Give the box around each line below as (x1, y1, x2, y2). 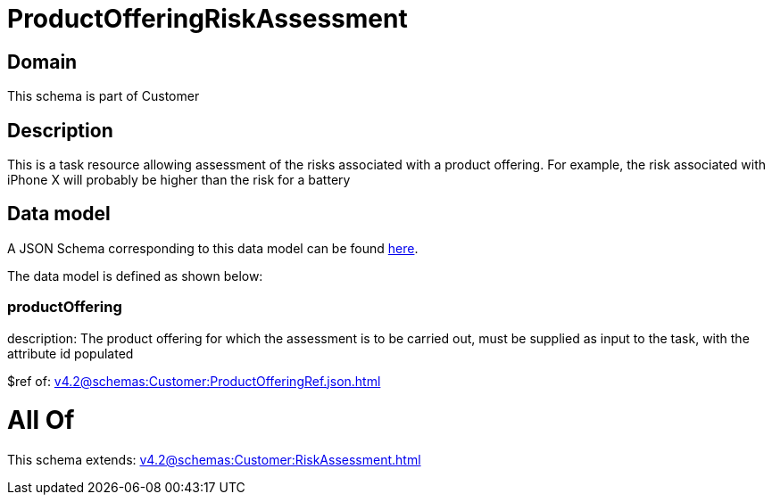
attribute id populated (7, 345, 134, 361)
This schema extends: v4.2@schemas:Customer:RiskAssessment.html (7, 452, 421, 468)
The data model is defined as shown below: (7, 267, 263, 284)
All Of (7, 405, 75, 436)
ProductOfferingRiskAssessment (7, 4, 408, 34)
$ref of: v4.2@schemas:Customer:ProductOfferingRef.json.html (7, 373, 381, 389)
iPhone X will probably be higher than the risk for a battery (7, 172, 351, 188)
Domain (7, 50, 78, 73)
